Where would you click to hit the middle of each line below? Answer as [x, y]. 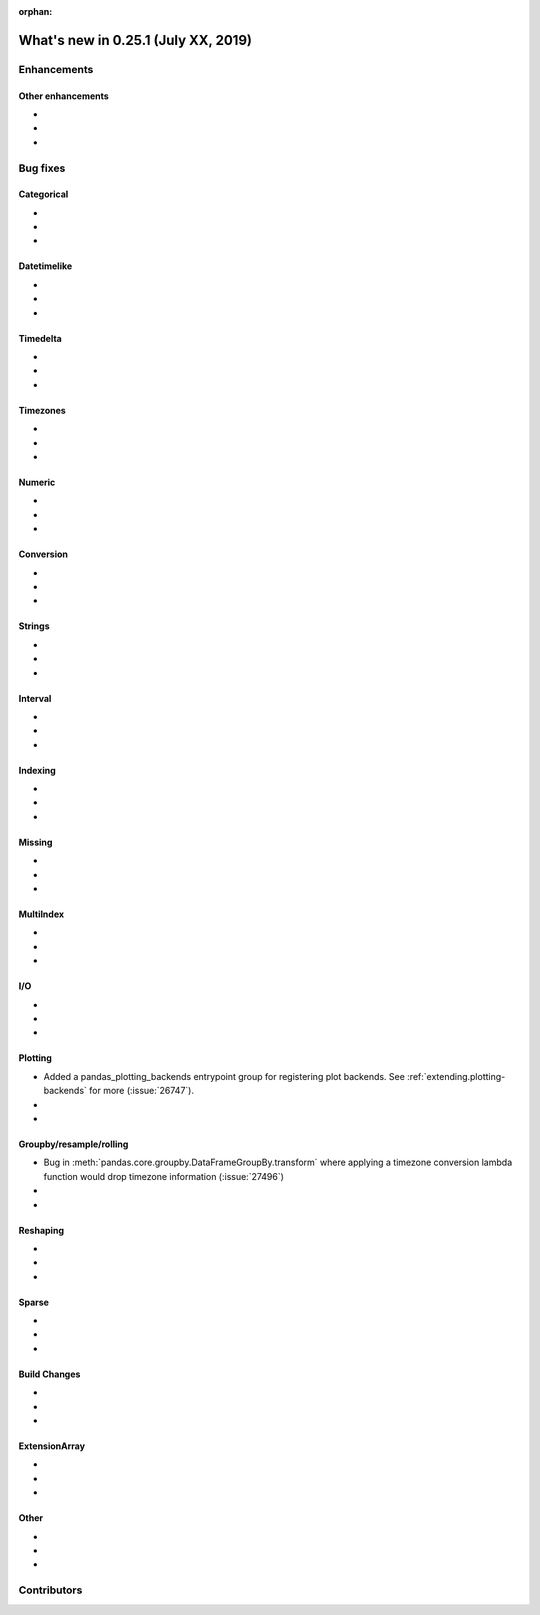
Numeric [37, 482]
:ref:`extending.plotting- [456, 1076]
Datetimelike [45, 266]
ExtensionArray [51, 1446]
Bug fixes [42, 168]
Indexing [37, 770]
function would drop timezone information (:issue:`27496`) [164, 1176]
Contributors [50, 1590]
